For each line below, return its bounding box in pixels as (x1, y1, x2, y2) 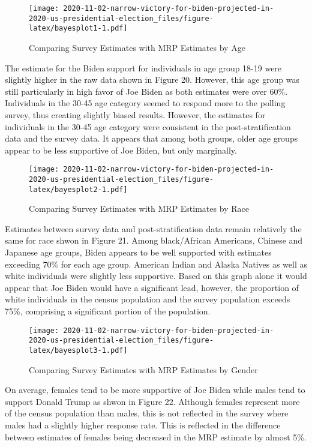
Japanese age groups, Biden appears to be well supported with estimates (5, 246, 272, 259)
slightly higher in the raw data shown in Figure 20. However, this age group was (5, 73, 300, 86)
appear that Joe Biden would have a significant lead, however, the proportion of (5, 281, 299, 293)
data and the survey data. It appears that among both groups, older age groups (5, 132, 298, 145)
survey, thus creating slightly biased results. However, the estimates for (5, 108, 266, 121)
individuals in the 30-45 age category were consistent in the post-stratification (5, 120, 291, 133)
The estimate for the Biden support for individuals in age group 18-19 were (5, 61, 282, 74)
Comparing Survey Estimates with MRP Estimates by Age (29, 41, 245, 53)
